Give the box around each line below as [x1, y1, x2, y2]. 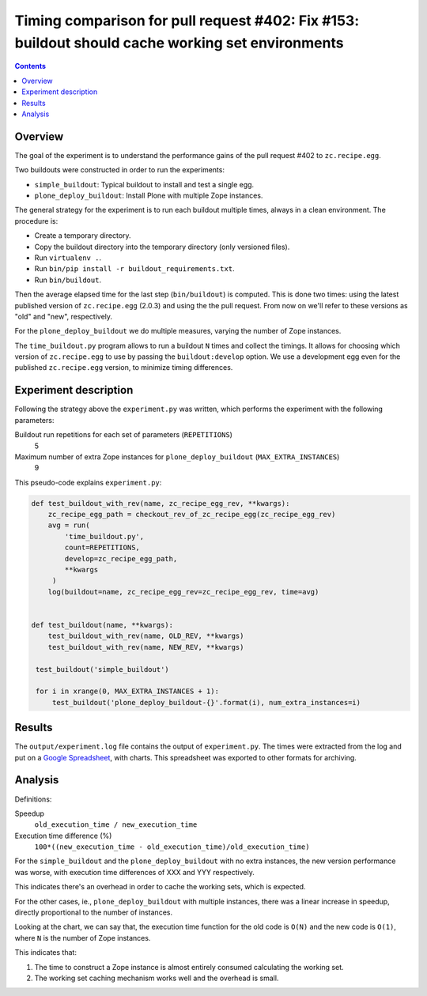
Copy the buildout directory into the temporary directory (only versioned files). [34, 242, 290, 251]
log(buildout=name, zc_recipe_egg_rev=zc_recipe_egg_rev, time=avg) [47, 587, 319, 596]
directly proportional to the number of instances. [14, 907, 173, 917]
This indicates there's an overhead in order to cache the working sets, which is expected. [14, 882, 306, 892]
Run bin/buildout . [34, 275, 102, 285]
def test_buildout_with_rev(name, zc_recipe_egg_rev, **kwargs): [31, 499, 290, 507]
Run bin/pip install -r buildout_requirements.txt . [34, 264, 235, 274]
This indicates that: [14, 948, 77, 957]
